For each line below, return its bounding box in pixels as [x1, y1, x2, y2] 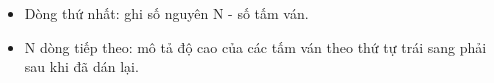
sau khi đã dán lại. [24, 56, 139, 77]
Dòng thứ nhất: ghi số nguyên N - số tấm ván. [24, 3, 309, 23]
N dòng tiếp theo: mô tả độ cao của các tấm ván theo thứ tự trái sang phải [24, 36, 487, 57]
